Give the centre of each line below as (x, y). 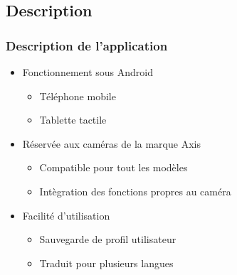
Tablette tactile (73, 120)
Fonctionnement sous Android (88, 72)
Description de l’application (87, 45)
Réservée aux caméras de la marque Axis (111, 143)
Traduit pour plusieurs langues (106, 263)
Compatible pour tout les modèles (114, 167)
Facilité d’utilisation (66, 215)
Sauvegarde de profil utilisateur (108, 239)
